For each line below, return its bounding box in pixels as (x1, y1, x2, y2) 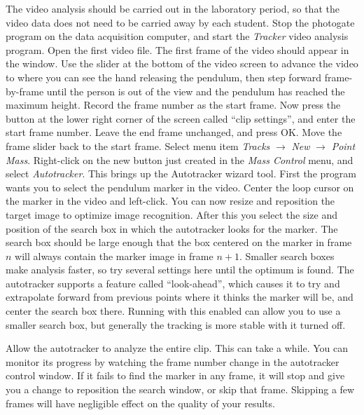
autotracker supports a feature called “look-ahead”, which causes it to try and (6, 275, 340, 290)
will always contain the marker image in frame (15, 248, 213, 263)
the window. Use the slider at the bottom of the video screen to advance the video (6, 56, 358, 71)
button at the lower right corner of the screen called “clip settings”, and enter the (6, 111, 356, 125)
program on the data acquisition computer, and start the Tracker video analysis (6, 29, 349, 43)
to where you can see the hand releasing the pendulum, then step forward (6, 69, 322, 84)
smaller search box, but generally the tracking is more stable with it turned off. (6, 317, 346, 332)
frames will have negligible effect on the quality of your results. (6, 395, 275, 410)
